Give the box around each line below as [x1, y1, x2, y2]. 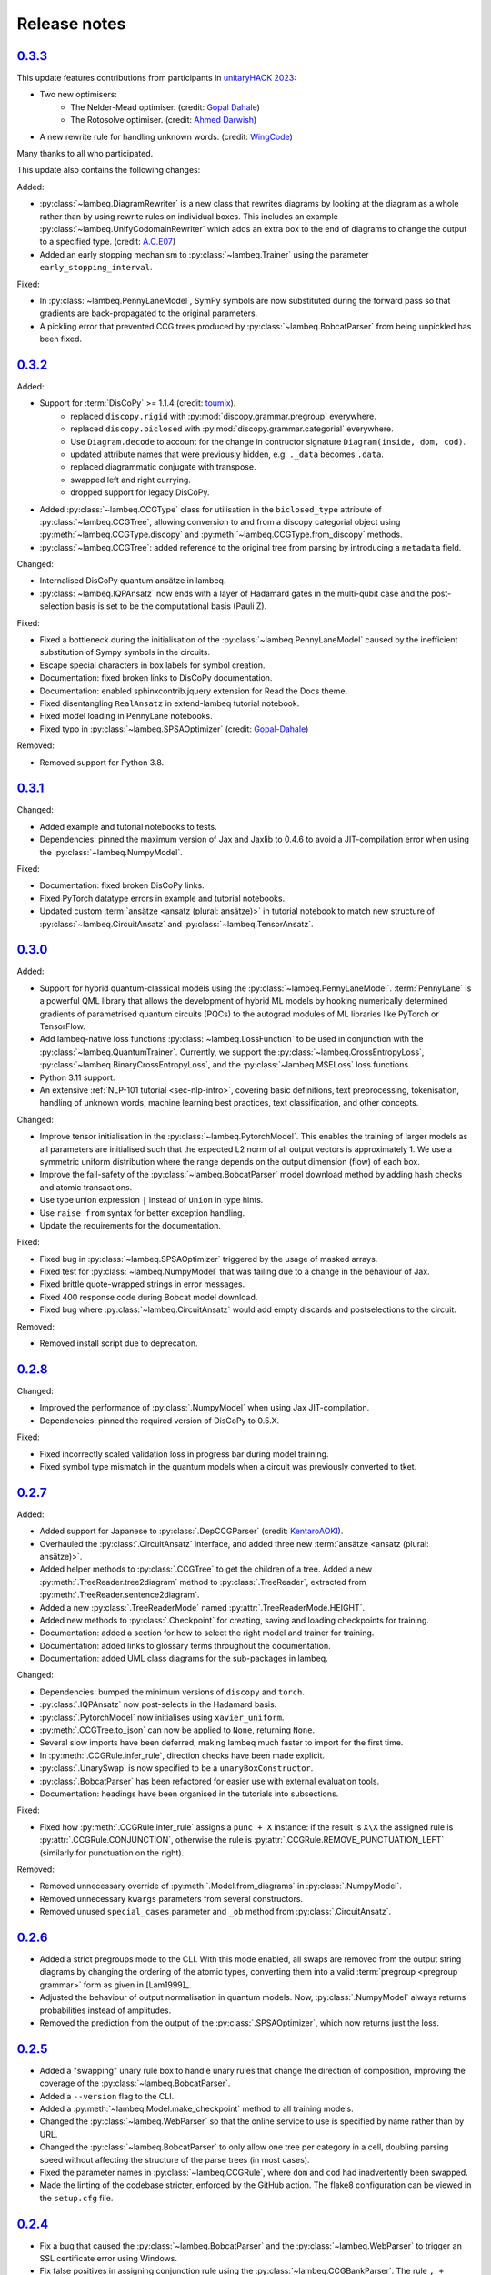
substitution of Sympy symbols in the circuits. [39, 647, 211, 658]
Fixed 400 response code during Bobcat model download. [39, 1291, 258, 1302]
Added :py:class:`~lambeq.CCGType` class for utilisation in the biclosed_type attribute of [39, 503, 382, 514]
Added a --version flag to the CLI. [39, 2090, 175, 2101]
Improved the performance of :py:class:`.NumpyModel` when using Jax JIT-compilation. [39, 1402, 370, 1413]
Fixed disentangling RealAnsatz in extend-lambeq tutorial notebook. [39, 697, 300, 709]
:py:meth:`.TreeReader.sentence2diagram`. [39, 1589, 200, 1601]
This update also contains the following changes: [16, 165, 201, 176]
